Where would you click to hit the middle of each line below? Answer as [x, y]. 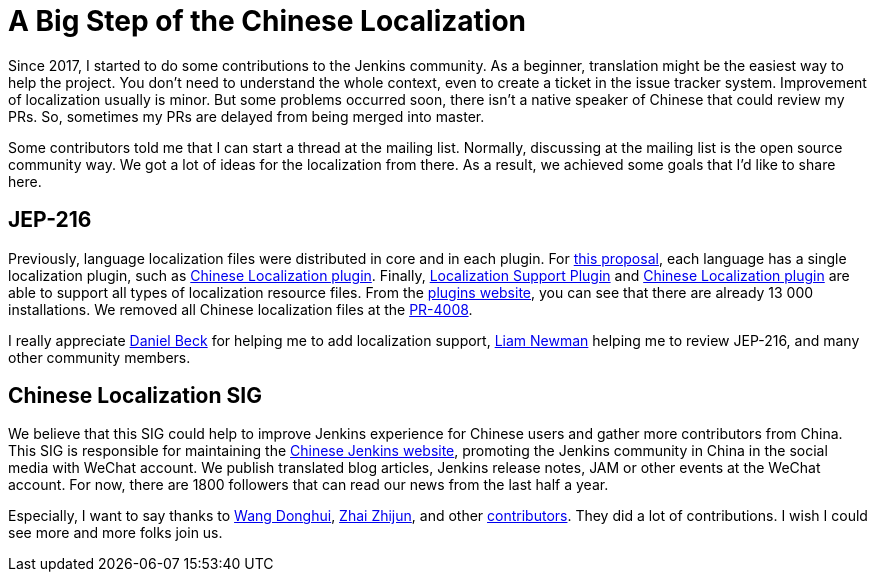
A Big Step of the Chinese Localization [267, 21]
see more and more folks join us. [115, 533]
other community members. [99, 357]
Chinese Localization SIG [135, 396]
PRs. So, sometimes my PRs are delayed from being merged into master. [246, 116]
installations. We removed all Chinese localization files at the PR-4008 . [240, 309]
